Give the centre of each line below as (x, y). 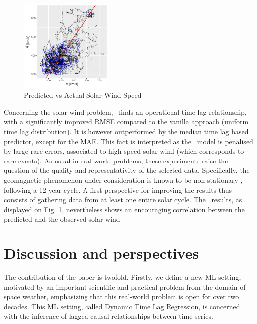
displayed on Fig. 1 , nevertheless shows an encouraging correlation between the (124, 209)
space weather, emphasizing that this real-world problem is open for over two (122, 296)
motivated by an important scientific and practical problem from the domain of (125, 286)
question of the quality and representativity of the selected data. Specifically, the (127, 170)
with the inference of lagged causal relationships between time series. (109, 316)
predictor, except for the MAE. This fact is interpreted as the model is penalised (128, 141)
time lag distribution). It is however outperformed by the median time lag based (126, 131)
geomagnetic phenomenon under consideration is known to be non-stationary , (123, 180)
